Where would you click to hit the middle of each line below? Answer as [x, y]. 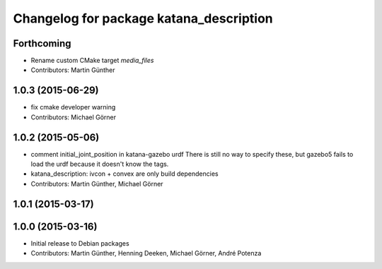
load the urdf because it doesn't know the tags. [100, 164]
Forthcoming [42, 43]
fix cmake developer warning [73, 107]
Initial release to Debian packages [80, 243]
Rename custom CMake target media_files [92, 61]
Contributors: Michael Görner [74, 117]
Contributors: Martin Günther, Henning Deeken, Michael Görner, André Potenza [146, 253]
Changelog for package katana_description [143, 18]
